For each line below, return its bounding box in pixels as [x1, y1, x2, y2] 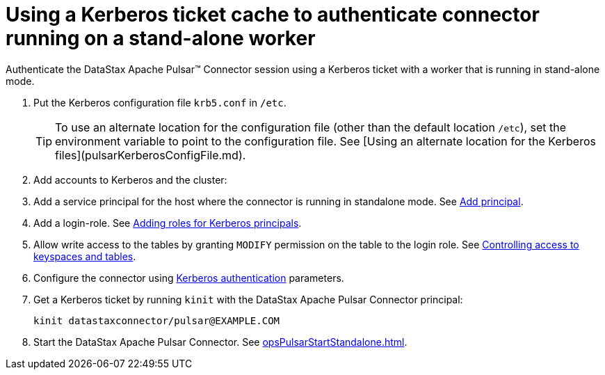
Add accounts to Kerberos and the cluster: [33, 173, 227, 186]
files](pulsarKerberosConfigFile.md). [55, 147, 246, 162]
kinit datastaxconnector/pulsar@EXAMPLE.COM [33, 314, 280, 326]
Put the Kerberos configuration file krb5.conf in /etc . [33, 96, 287, 109]
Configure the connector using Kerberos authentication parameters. [33, 271, 344, 284]
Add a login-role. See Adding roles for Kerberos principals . [33, 216, 302, 229]
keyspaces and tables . [33, 250, 136, 262]
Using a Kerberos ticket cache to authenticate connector [6, 3, 540, 26]
